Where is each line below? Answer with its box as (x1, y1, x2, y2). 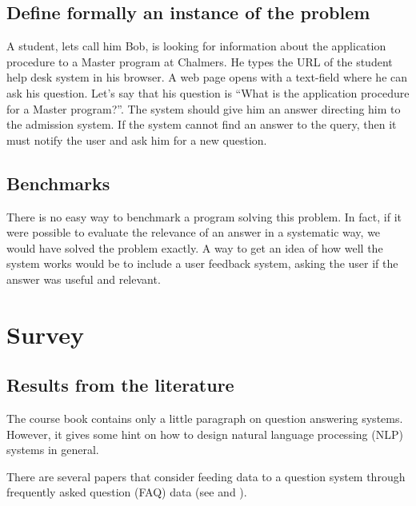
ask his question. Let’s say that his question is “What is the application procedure (6, 84, 410, 101)
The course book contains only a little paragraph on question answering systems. (6, 410, 403, 427)
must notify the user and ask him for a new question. (6, 131, 267, 148)
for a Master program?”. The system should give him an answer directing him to (6, 100, 401, 117)
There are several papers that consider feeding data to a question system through (6, 468, 406, 484)
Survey (6, 317, 84, 350)
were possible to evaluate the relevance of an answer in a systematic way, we (6, 224, 381, 241)
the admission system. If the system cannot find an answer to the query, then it (6, 116, 397, 133)
